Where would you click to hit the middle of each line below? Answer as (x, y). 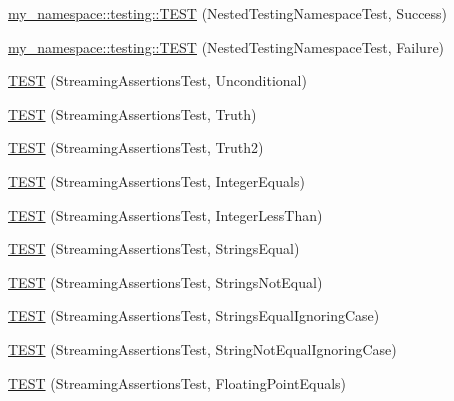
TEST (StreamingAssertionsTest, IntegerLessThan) (165, 214)
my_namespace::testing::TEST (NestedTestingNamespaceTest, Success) (228, 13)
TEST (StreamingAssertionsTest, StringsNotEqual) (165, 281)
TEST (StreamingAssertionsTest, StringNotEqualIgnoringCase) (202, 348)
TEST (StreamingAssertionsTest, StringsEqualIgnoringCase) (194, 315)
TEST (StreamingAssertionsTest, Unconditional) (157, 80)
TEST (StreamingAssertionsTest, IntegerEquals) (156, 180)
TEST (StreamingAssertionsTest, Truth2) (136, 147)
